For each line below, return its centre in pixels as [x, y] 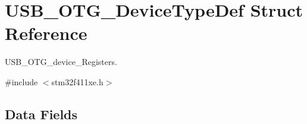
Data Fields [41, 114]
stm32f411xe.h [77, 81]
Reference [46, 33]
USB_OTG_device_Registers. [61, 62]
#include [21, 81]
